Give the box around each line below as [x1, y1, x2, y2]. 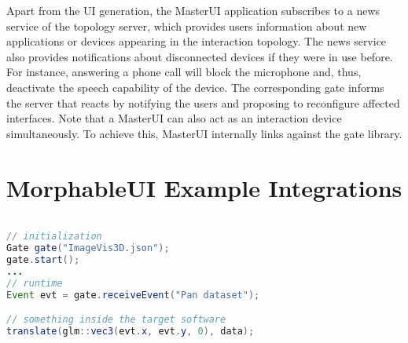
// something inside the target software [6, 314, 226, 326]
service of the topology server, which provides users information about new [6, 17, 367, 34]
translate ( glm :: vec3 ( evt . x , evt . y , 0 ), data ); [6, 325, 255, 337]
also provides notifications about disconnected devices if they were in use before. [6, 48, 393, 64]
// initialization [6, 231, 102, 243]
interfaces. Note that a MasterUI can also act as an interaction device [6, 110, 342, 126]
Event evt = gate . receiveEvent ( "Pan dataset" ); [6, 289, 260, 301]
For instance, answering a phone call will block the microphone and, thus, [6, 64, 362, 80]
